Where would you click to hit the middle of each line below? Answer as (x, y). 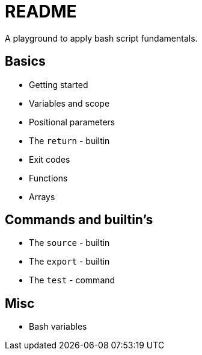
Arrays (42, 196)
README (41, 11)
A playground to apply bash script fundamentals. (101, 38)
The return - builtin (69, 140)
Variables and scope (69, 103)
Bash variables (58, 327)
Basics (25, 61)
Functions (48, 178)
